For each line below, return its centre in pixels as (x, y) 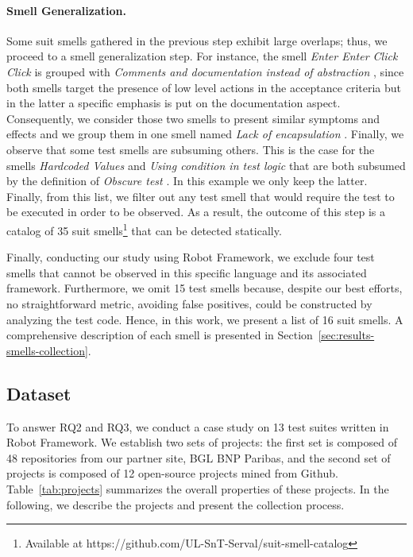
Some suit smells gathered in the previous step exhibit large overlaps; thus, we (197, 40)
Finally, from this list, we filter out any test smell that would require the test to (201, 196)
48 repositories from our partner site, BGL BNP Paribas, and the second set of (199, 457)
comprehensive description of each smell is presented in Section (160, 335)
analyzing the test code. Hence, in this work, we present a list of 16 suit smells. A (205, 319)
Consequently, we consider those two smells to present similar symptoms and (193, 118)
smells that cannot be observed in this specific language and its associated (187, 272)
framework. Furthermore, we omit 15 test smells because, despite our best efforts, (205, 288)
